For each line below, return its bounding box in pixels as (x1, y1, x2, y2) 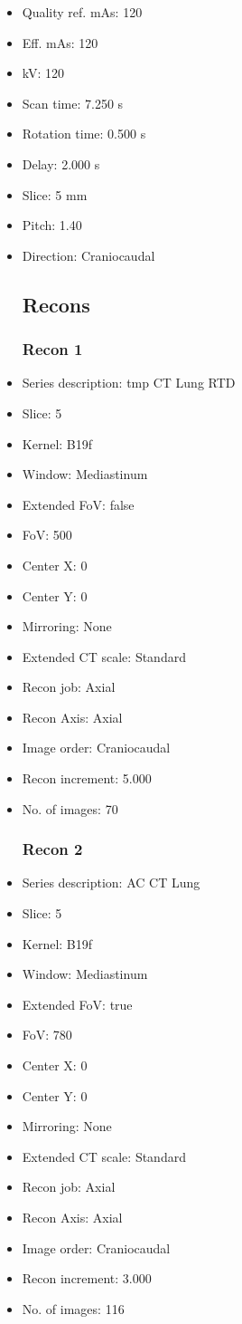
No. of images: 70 (22, 799, 118, 818)
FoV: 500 (22, 525, 72, 544)
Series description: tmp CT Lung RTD (22, 373, 236, 392)
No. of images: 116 (22, 1299, 125, 1318)
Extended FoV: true (22, 994, 133, 1013)
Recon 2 (22, 838, 83, 860)
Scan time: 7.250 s (22, 93, 124, 112)
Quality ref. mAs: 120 (22, 3, 143, 21)
